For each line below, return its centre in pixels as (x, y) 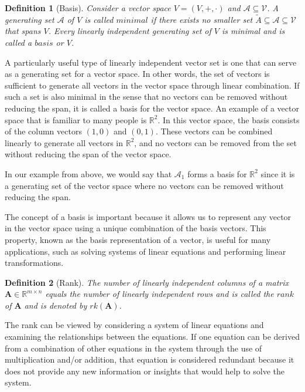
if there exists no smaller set (202, 19)
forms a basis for (217, 173)
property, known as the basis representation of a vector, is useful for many (138, 239)
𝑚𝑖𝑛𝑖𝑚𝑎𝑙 (132, 20)
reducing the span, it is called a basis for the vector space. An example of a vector (152, 108)
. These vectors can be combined (214, 131)
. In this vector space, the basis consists (229, 119)
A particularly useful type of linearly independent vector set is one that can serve (151, 62)
